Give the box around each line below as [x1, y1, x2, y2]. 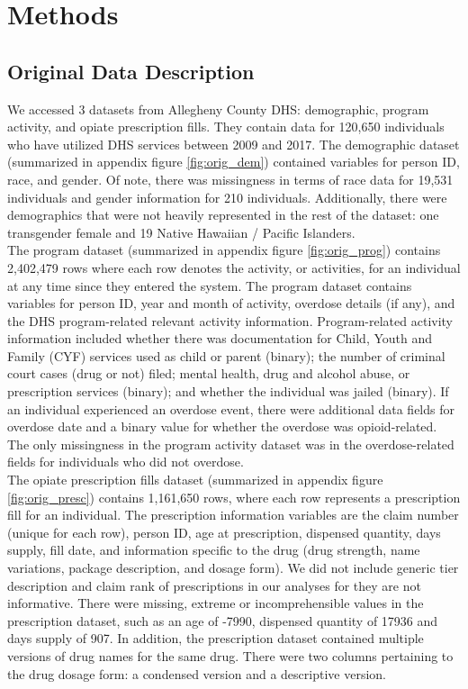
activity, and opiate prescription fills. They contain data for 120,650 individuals [7, 117, 445, 136]
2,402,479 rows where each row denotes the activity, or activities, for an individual [7, 258, 461, 277]
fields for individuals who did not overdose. [7, 452, 244, 471]
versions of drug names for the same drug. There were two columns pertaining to [7, 646, 454, 665]
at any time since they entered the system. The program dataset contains [7, 276, 412, 295]
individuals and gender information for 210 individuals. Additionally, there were [7, 187, 447, 206]
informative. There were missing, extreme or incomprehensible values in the [7, 594, 424, 612]
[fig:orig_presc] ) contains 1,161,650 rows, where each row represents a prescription [7, 487, 461, 506]
